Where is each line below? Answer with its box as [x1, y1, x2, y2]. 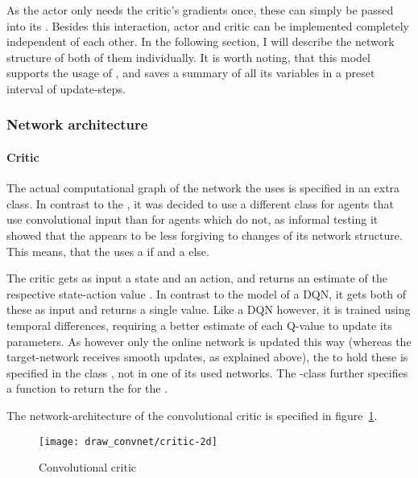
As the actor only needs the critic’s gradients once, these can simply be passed [6, 2, 394, 18]
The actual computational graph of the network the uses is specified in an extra [6, 179, 400, 196]
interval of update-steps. [6, 80, 126, 97]
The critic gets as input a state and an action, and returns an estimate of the [6, 270, 387, 286]
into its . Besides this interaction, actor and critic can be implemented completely [6, 17, 409, 34]
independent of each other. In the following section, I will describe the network [6, 33, 395, 50]
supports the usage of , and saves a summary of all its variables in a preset [6, 64, 375, 81]
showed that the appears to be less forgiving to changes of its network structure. [6, 226, 403, 243]
